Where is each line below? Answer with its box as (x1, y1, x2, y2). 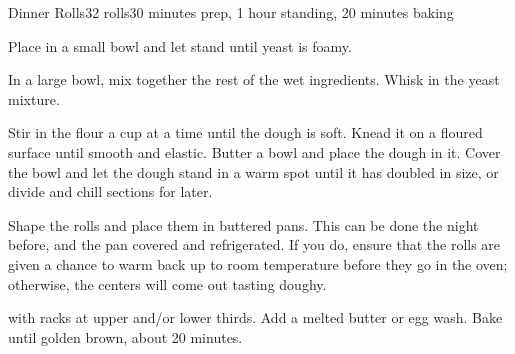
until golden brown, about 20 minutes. (8, 326, 243, 347)
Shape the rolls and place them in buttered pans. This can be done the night (8, 214, 479, 235)
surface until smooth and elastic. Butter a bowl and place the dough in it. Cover (8, 141, 501, 162)
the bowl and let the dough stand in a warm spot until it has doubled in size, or (8, 161, 499, 182)
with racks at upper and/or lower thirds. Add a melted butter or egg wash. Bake (8, 307, 503, 328)
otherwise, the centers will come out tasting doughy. (8, 273, 327, 294)
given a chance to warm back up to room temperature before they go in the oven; (8, 253, 508, 274)
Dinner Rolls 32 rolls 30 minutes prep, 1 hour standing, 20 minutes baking (8, 2, 454, 22)
